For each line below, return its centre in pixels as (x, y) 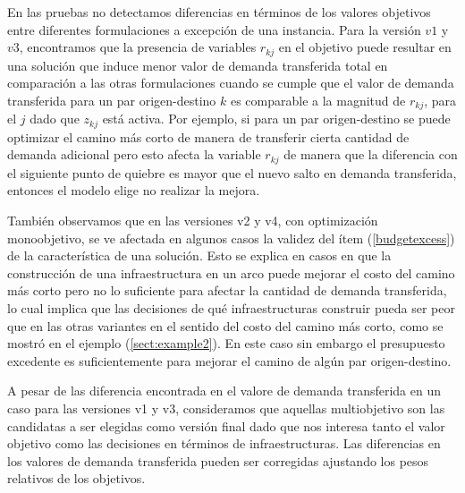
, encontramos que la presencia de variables (138, 47)
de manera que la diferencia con (371, 154)
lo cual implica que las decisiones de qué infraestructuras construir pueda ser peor (231, 307)
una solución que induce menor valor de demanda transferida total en (198, 65)
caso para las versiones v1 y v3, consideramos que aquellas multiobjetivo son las (226, 408)
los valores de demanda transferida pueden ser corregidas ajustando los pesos (218, 460)
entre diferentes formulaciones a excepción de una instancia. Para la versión (214, 29)
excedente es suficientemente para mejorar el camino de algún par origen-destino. (229, 360)
